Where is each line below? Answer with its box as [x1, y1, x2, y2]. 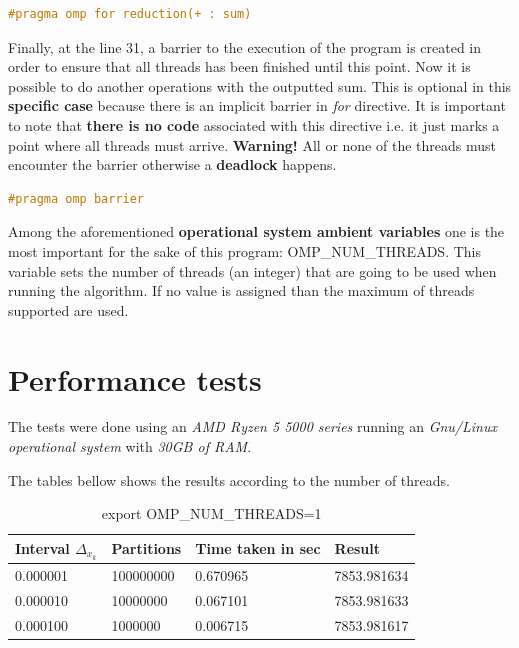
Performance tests [8, 358, 262, 399]
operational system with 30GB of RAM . [8, 436, 252, 457]
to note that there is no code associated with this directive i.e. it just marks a [8, 114, 500, 135]
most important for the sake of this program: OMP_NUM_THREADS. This [8, 240, 481, 261]
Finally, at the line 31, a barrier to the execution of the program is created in [8, 36, 482, 57]
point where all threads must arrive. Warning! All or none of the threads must [8, 134, 496, 155]
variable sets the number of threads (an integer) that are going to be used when [8, 260, 497, 281]
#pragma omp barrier [8, 191, 145, 206]
